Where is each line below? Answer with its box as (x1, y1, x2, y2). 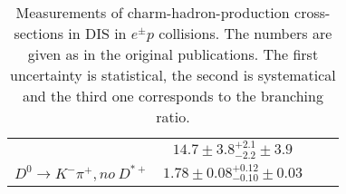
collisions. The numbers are (159, 23, 332, 44)
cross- (294, 2, 331, 23)
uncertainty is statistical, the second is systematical (10, 64, 336, 85)
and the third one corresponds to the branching (22, 85, 323, 106)
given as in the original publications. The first (27, 44, 319, 64)
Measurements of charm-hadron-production (15, 2, 290, 23)
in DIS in (68, 23, 127, 44)
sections (14, 23, 63, 44)
